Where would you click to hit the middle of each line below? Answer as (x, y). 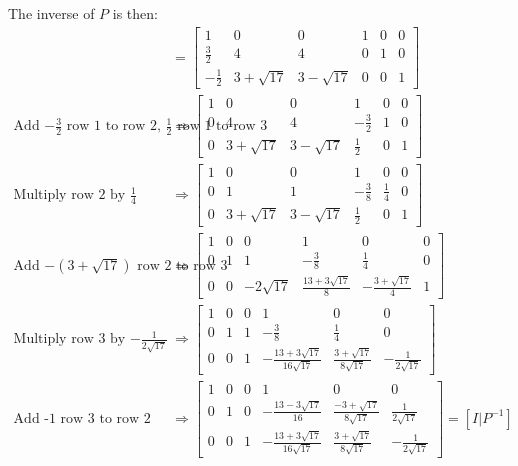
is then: (135, 13)
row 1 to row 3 (222, 126)
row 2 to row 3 (182, 265)
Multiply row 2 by (69, 195)
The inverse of (51, 13)
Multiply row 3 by (69, 339)
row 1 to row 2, (113, 126)
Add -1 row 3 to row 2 (82, 418)
